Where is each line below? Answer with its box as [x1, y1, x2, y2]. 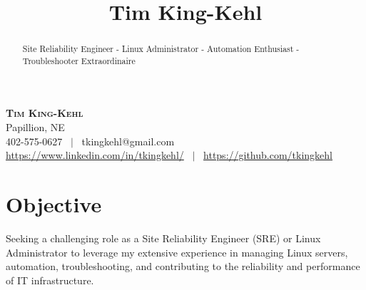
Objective [6, 190, 102, 219]
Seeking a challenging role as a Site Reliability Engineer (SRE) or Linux [6, 230, 321, 245]
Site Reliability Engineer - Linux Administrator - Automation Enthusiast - [22, 43, 300, 55]
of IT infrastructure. [6, 272, 94, 287]
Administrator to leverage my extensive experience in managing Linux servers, [6, 244, 348, 259]
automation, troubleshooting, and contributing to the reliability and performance [6, 259, 360, 274]
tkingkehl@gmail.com [81, 133, 175, 148]
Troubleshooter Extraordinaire [22, 54, 136, 66]
